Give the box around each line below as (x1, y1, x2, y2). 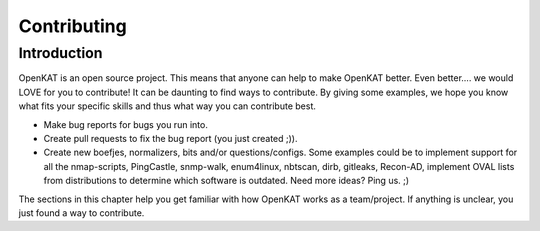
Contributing (18, 15, 127, 37)
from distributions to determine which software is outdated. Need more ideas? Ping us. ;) (43, 175, 410, 187)
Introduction (18, 44, 103, 62)
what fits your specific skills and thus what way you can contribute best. (18, 100, 317, 112)
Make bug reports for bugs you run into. (43, 118, 209, 130)
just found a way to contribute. (18, 206, 145, 219)
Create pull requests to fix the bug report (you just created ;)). (43, 132, 299, 144)
